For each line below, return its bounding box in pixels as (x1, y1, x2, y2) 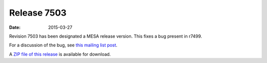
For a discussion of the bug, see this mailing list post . (9, 42, 118, 48)
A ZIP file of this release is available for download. (9, 51, 111, 57)
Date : (9, 24, 21, 30)
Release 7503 (9, 7, 67, 18)
